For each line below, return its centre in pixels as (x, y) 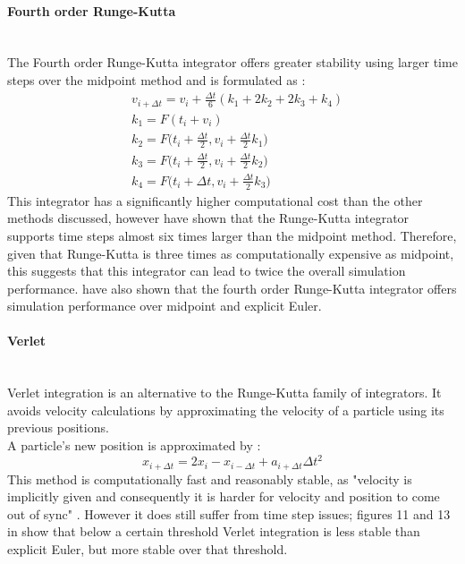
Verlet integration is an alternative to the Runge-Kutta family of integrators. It (224, 393)
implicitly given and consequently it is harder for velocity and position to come (224, 496)
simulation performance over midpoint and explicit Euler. (165, 306)
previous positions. (58, 427)
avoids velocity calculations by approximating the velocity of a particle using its (226, 410)
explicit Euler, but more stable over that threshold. (148, 548)
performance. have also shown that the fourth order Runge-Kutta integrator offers (232, 288)
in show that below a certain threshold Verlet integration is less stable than (214, 531)
